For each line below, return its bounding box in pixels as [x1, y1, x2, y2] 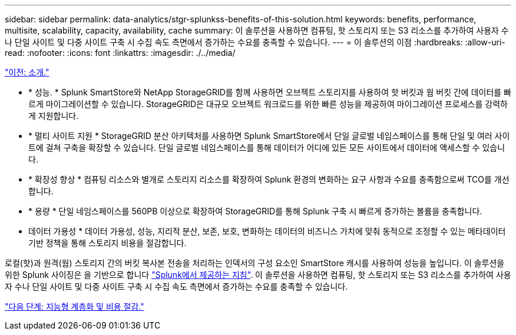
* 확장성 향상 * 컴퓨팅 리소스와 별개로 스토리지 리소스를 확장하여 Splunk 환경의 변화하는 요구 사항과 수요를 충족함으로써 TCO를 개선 [28, 174, 510, 184]
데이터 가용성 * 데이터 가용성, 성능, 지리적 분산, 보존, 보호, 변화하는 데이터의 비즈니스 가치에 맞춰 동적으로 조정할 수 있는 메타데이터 [28, 226, 506, 236]
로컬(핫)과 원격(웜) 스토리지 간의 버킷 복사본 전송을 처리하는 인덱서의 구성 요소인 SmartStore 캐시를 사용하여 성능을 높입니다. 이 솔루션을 [5, 258, 505, 268]
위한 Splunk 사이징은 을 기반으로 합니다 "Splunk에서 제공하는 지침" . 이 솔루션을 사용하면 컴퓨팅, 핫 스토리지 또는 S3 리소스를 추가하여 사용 [5, 270, 511, 280]
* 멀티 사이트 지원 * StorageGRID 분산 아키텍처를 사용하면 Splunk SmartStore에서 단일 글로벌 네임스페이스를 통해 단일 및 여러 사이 [28, 131, 510, 141]
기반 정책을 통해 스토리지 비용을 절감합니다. [28, 238, 187, 248]
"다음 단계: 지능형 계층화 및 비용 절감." [5, 301, 144, 311]
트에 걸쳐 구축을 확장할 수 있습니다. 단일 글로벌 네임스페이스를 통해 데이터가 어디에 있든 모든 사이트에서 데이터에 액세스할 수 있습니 [28, 142, 505, 152]
